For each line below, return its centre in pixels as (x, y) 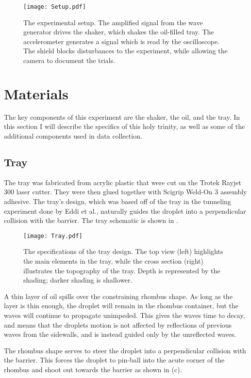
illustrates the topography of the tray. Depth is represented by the (122, 270)
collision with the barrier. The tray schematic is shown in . (91, 220)
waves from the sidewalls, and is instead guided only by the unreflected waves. (120, 334)
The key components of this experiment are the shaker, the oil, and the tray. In (122, 117)
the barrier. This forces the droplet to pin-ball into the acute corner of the (114, 360)
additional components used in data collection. (73, 135)
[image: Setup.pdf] (55, 7)
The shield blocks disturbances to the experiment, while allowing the (125, 51)
